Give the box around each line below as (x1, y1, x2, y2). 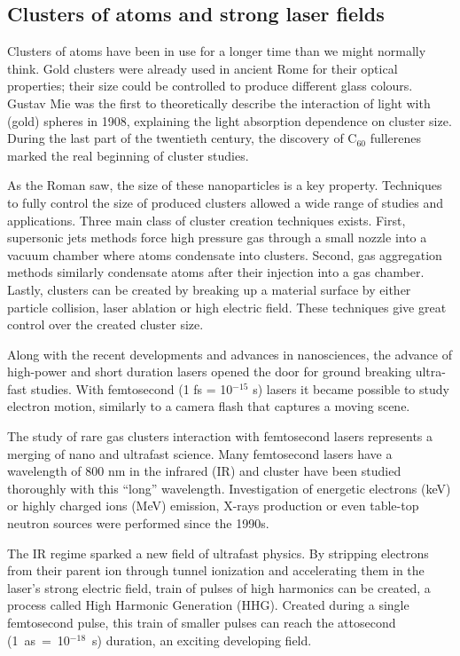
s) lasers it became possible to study (253, 379, 449, 398)
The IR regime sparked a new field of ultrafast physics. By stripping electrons (7, 543, 429, 562)
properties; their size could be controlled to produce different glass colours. (7, 76, 413, 95)
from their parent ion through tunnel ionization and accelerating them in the (7, 561, 425, 580)
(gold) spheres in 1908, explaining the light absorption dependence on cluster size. (7, 111, 452, 130)
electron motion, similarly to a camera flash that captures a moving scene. (7, 397, 410, 415)
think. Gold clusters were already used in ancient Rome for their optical (7, 59, 398, 77)
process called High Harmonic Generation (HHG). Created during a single (7, 596, 409, 614)
